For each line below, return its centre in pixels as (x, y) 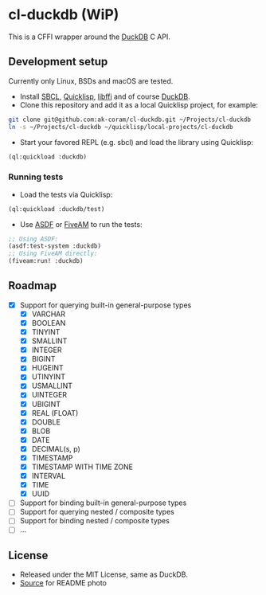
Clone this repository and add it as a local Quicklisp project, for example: (139, 104)
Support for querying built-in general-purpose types (106, 305)
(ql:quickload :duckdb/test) (57, 209)
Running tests (36, 177)
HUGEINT (47, 368)
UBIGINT (46, 404)
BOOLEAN (49, 323)
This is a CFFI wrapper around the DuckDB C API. (90, 37)
